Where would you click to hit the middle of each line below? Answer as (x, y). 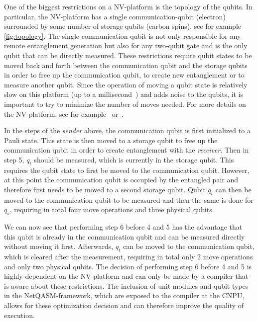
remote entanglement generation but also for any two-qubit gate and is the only (126, 45)
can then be (233, 189)
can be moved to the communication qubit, (189, 246)
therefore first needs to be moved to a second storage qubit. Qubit (105, 189)
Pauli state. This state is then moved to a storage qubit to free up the (111, 140)
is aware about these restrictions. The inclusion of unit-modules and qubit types (126, 285)
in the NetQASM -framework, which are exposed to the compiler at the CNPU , (124, 295)
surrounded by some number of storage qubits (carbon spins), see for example (123, 26)
